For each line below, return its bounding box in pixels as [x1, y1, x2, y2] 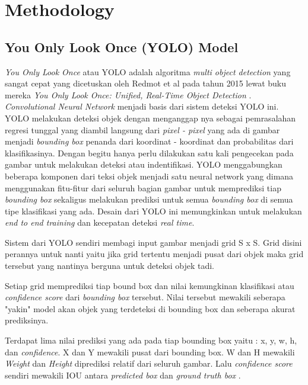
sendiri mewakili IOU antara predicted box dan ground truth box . [5, 368, 241, 381]
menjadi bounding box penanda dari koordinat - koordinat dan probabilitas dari [5, 135, 294, 147]
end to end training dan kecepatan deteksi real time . [5, 216, 195, 229]
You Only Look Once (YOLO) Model [5, 37, 239, 56]
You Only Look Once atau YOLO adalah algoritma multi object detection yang [5, 65, 291, 78]
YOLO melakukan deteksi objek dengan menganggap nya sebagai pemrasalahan [5, 111, 296, 124]
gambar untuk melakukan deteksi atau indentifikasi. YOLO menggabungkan [5, 158, 282, 171]
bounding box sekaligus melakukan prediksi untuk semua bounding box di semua [5, 193, 293, 206]
